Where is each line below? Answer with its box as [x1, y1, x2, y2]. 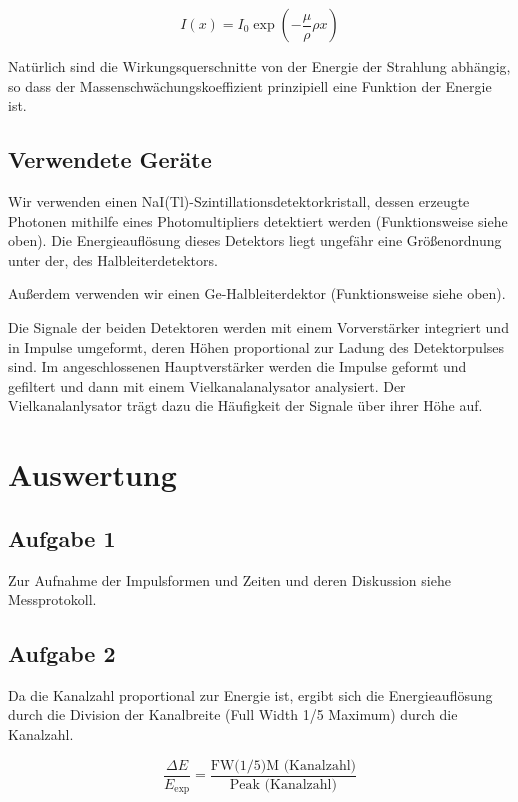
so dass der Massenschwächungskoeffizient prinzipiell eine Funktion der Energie [8, 75, 492, 96]
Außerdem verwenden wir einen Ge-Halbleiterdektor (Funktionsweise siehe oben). [8, 283, 506, 304]
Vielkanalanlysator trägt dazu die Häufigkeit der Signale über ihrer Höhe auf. [8, 395, 483, 416]
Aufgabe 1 [8, 522, 116, 553]
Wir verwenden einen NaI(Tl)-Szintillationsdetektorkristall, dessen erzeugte [8, 190, 470, 211]
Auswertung [8, 454, 177, 495]
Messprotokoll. [8, 589, 97, 610]
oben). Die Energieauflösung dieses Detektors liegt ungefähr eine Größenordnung [8, 230, 502, 251]
